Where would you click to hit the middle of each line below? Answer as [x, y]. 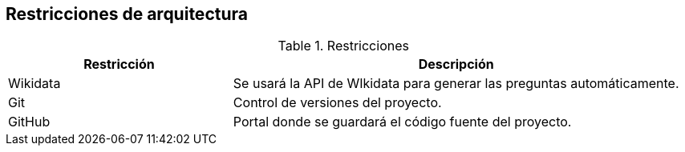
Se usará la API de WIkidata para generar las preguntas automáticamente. [456, 84]
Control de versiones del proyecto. [337, 103]
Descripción [456, 64]
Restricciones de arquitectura [127, 14]
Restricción [119, 64]
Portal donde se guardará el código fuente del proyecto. [402, 122]
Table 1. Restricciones [343, 46]
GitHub [29, 122]
